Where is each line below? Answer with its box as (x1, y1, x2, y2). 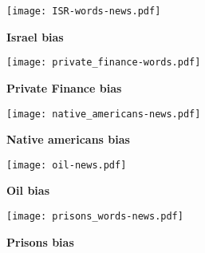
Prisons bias (6, 233, 74, 250)
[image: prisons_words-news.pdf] (6, 211, 183, 222)
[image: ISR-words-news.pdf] (6, 6, 161, 17)
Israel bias (6, 28, 64, 45)
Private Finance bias (6, 79, 122, 96)
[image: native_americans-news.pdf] (6, 108, 201, 120)
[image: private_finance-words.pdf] (6, 57, 201, 69)
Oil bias (6, 182, 49, 199)
